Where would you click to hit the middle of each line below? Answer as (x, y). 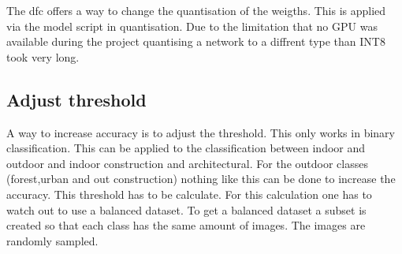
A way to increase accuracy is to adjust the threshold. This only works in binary (201, 132)
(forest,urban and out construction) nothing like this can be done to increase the (201, 179)
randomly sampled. (52, 240)
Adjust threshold (76, 99)
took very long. (43, 56)
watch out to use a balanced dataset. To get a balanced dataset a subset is (186, 209)
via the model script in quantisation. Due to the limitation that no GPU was (192, 26)
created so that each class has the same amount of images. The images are (186, 225)
